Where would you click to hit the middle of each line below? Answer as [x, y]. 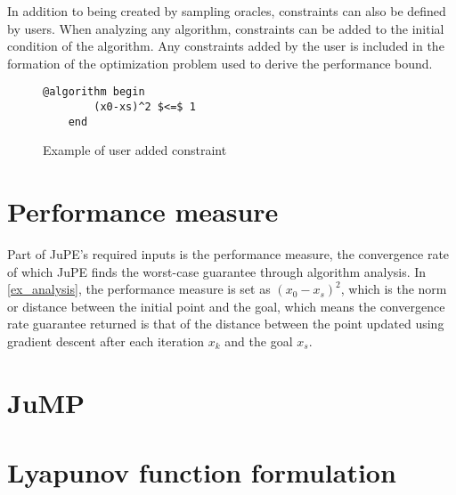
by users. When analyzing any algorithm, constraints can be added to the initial [226, 28]
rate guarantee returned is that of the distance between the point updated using [226, 324]
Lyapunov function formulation [202, 472]
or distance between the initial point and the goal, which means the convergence [226, 306]
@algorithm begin [94, 92]
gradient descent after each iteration [106, 341]
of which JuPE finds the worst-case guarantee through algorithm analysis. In [217, 271]
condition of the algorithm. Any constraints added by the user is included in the [226, 46]
